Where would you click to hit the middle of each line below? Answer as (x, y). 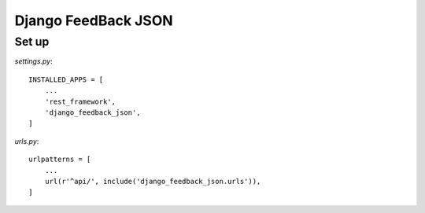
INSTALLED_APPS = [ (66, 79)
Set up (32, 42)
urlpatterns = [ (60, 160)
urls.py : (27, 141)
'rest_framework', (80, 101)
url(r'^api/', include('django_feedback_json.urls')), (153, 181)
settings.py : (33, 61)
